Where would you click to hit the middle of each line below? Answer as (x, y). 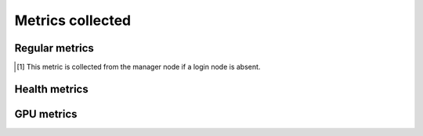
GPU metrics (46, 114)
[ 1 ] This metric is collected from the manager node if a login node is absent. (139, 67)
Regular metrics (54, 48)
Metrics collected (73, 20)
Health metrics (52, 89)
